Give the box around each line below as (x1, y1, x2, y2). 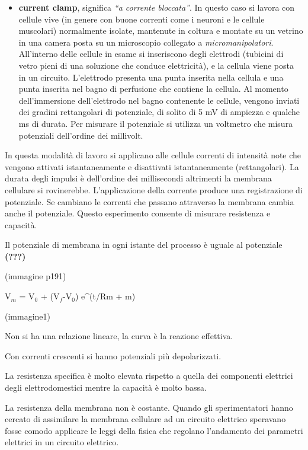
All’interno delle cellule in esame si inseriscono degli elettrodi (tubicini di (18, 47, 284, 60)
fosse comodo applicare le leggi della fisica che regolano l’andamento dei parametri (5, 424, 303, 436)
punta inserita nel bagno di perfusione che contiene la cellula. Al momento (18, 82, 288, 95)
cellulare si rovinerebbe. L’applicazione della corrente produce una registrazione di (5, 183, 303, 196)
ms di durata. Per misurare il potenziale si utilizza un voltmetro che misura (18, 117, 293, 129)
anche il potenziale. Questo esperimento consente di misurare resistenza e (5, 207, 271, 219)
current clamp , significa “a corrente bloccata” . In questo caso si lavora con (18, 1, 295, 13)
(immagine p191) (5, 270, 66, 282)
